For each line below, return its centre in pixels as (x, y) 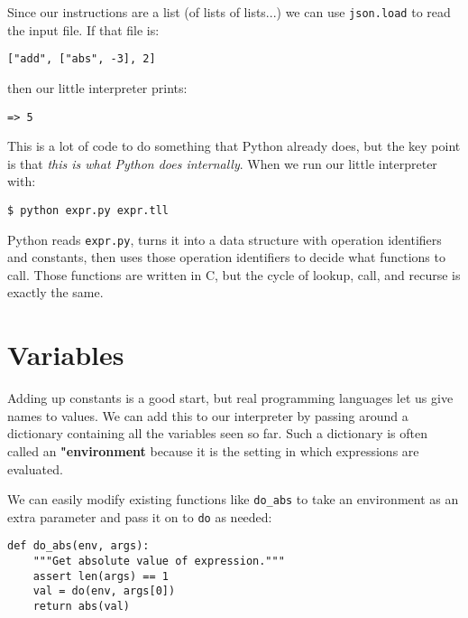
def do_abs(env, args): (78, 546)
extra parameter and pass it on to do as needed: (140, 516)
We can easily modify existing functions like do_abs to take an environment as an (233, 499)
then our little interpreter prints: (97, 87)
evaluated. (35, 468)
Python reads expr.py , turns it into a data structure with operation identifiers (225, 239)
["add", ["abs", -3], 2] (82, 59)
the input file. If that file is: (83, 29)
